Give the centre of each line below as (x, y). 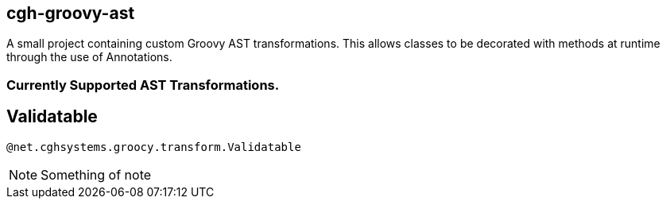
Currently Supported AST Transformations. (143, 85)
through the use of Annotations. (89, 57)
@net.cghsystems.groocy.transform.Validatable (154, 147)
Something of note (96, 174)
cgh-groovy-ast (71, 13)
